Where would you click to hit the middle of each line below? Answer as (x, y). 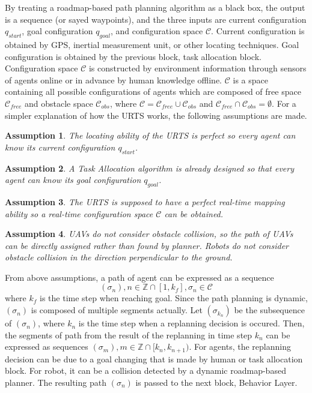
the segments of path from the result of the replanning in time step (129, 334)
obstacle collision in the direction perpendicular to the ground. (119, 257)
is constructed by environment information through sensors (197, 68)
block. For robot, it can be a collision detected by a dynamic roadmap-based (145, 370)
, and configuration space (157, 31)
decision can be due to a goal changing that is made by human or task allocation (154, 358)
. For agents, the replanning (240, 346)
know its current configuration (60, 147)
